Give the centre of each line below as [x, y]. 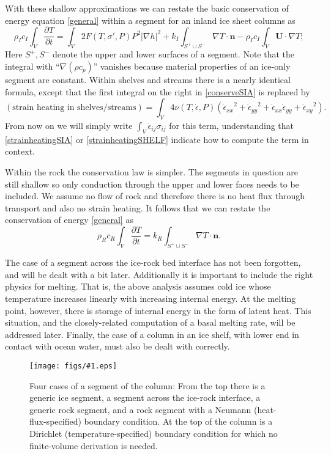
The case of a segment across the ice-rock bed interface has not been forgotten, [153, 262]
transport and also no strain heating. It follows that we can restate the [138, 207]
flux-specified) [55, 421]
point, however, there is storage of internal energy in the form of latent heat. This [158, 310]
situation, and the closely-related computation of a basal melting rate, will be [150, 322]
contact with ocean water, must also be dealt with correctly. [117, 346]
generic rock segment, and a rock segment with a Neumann [140, 409]
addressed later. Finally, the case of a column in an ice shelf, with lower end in [152, 334]
